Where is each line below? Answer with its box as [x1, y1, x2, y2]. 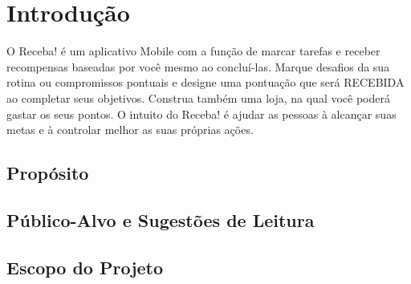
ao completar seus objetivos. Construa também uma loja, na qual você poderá [6, 89, 390, 106]
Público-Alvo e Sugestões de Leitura [6, 207, 315, 232]
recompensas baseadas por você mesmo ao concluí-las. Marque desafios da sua [6, 58, 390, 75]
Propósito [6, 160, 89, 185]
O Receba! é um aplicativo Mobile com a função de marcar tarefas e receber [6, 43, 380, 59]
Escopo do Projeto [6, 254, 164, 279]
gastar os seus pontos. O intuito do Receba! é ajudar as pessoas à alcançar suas [6, 105, 397, 122]
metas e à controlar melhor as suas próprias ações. [6, 121, 254, 138]
